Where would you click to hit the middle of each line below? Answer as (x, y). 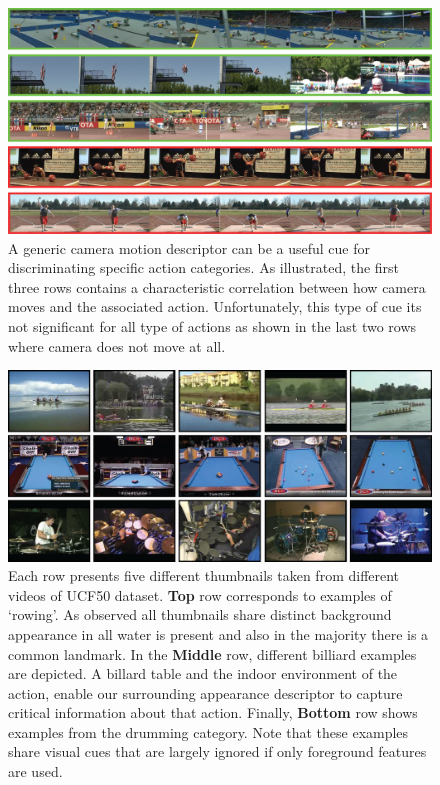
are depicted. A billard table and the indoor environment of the (203, 673)
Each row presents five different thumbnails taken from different (204, 575)
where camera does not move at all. (117, 345)
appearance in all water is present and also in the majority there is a (218, 633)
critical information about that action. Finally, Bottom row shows (213, 712)
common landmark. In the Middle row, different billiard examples (212, 653)
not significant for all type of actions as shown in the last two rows (212, 326)
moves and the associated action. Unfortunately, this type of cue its (215, 306)
